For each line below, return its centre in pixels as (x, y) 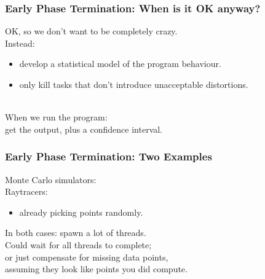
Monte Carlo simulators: (51, 179)
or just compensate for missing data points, (87, 257)
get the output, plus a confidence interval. (84, 129)
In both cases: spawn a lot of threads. (76, 233)
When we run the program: (56, 117)
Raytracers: (26, 191)
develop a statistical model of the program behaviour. (120, 64)
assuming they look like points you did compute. (96, 269)
